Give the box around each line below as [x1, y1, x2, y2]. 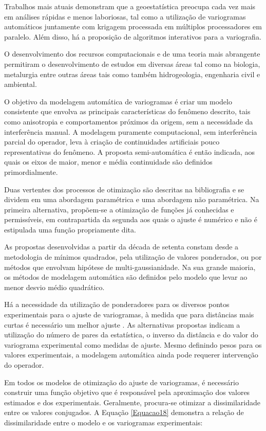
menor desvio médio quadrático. [4, 281, 105, 292]
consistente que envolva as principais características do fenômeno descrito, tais [4, 106, 251, 117]
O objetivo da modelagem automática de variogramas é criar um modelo [4, 96, 232, 106]
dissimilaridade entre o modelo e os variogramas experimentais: [4, 417, 203, 427]
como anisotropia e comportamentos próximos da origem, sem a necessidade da [4, 116, 253, 127]
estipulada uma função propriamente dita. [4, 224, 136, 235]
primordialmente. [4, 166, 58, 177]
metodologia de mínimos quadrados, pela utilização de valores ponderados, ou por [4, 252, 262, 262]
